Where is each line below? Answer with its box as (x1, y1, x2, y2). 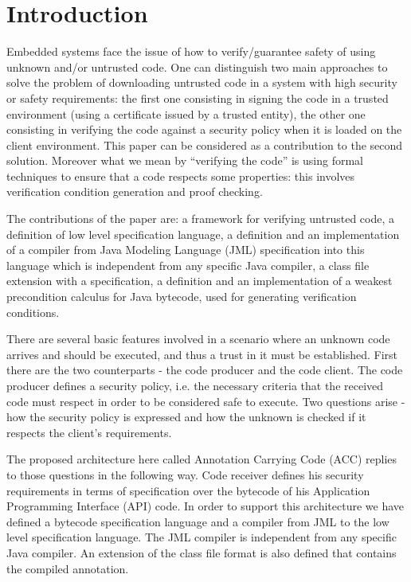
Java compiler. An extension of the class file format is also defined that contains (6, 544, 397, 561)
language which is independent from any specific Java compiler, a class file (6, 256, 370, 273)
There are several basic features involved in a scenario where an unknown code (6, 330, 390, 347)
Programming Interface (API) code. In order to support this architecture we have (6, 498, 405, 514)
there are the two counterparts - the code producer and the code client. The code (6, 361, 403, 378)
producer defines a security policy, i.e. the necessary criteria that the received (6, 377, 384, 393)
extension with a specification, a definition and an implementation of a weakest (6, 272, 393, 289)
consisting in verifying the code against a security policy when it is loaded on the (6, 121, 402, 138)
